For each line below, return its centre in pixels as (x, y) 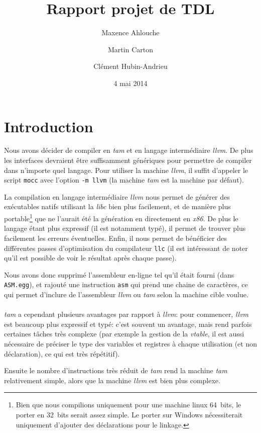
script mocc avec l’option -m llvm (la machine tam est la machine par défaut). (124, 180)
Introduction (49, 126)
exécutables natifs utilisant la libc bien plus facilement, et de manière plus (117, 206)
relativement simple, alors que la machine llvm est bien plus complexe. (112, 380)
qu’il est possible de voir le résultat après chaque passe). (90, 258)
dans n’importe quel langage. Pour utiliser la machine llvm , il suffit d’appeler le (126, 170)
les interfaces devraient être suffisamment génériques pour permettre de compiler (128, 160)
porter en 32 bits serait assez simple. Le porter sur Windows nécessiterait (129, 414)
